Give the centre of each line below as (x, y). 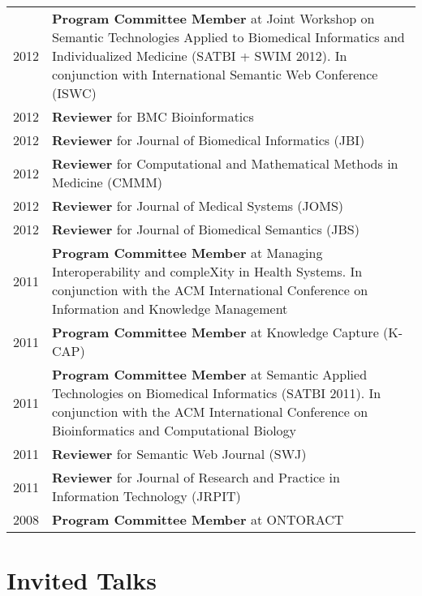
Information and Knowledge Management (170, 309)
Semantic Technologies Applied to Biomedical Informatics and (228, 37)
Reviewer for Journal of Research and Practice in (196, 477)
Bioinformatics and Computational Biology (174, 430)
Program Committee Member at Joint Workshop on (213, 18)
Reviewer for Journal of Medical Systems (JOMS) (198, 206)
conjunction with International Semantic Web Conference (215, 74)
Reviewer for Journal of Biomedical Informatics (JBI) (209, 140)
